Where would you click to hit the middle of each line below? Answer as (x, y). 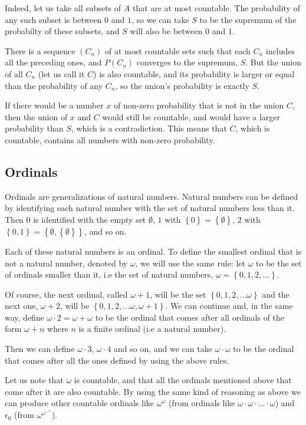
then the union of (36, 116)
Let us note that (34, 380)
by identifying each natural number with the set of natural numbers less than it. (150, 208)
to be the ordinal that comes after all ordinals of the (190, 317)
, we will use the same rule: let (190, 263)
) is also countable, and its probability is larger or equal (194, 73)
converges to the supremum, (187, 62)
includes (280, 50)
